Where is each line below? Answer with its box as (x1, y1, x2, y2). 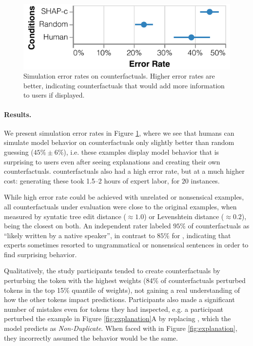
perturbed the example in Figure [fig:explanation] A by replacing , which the (4, 313, 231, 324)
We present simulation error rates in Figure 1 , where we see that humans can (4, 127, 234, 138)
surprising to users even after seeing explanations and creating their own (4, 156, 220, 166)
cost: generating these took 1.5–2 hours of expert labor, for (4, 175, 180, 185)
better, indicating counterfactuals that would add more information (23, 80, 225, 90)
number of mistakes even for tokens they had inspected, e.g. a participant (4, 304, 223, 314)
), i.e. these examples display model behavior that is (63, 146, 219, 157)
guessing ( (4, 146, 34, 157)
